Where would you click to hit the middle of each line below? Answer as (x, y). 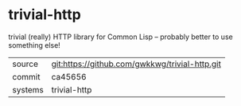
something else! (35, 45)
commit (26, 77)
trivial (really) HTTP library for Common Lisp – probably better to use (120, 37)
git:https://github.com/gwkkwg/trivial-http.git (136, 64)
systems (28, 89)
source (25, 64)
